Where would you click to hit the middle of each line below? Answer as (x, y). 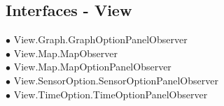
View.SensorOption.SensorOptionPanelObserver (116, 80)
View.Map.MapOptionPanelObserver (92, 67)
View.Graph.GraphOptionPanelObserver (100, 39)
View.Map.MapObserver (66, 53)
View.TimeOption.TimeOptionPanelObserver (111, 94)
